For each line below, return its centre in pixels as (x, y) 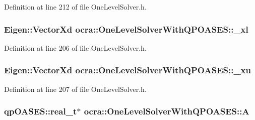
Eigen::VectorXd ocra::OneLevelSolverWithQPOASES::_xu (127, 70)
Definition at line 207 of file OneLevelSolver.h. (75, 89)
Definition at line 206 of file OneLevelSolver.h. (75, 47)
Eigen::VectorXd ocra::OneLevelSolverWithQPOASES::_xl (126, 29)
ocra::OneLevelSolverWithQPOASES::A (167, 111)
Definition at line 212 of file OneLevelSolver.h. (75, 7)
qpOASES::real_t (41, 111)
